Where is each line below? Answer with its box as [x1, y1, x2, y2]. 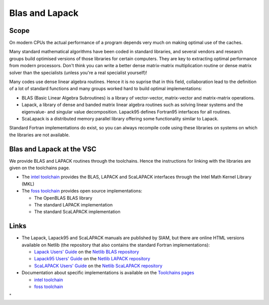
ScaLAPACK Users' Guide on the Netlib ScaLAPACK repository [34, 263, 163, 269]
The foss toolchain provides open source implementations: [21, 188, 142, 194]
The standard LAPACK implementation [34, 202, 113, 207]
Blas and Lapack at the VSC [9, 145, 97, 153]
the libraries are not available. [9, 132, 70, 138]
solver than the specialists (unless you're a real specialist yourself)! [9, 70, 147, 76]
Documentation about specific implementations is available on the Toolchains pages [21, 270, 194, 276]
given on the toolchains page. [9, 165, 70, 171]
